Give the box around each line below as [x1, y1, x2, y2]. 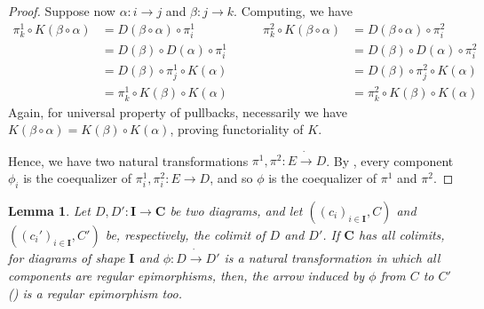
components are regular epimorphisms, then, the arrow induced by [8, 265, 365, 284]
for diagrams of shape [8, 249, 125, 267]
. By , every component [326, 151, 454, 170]
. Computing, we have [234, 2, 353, 20]
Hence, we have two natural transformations [8, 151, 249, 170]
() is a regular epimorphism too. [8, 283, 182, 302]
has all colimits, [358, 225, 445, 243]
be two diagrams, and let [170, 201, 303, 219]
